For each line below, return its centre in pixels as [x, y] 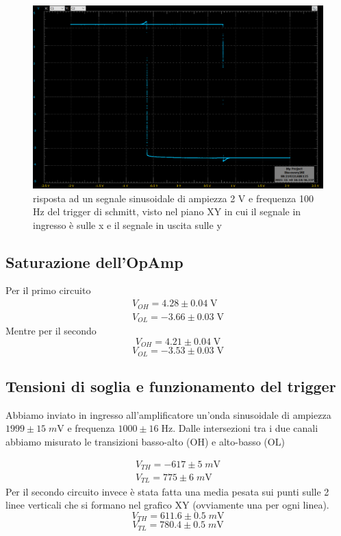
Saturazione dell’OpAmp [94, 261]
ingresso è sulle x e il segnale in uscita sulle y [127, 224]
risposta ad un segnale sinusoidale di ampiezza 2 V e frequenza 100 [173, 198]
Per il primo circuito [48, 290]
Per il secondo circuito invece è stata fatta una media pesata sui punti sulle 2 [167, 491]
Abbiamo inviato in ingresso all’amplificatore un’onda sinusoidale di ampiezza [168, 414]
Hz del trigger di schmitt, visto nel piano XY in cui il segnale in [167, 211]
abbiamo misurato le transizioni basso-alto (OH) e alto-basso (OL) [145, 441]
